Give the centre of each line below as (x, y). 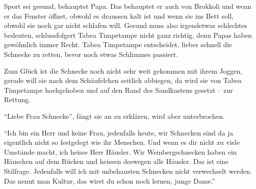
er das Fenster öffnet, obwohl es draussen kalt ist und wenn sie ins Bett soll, (119, 15)
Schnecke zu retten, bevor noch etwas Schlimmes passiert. (91, 54)
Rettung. (17, 99)
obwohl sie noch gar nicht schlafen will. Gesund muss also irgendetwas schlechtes (126, 25)
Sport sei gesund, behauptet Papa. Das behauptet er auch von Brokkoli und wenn (128, 6)
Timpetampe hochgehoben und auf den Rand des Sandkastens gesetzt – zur (119, 90)
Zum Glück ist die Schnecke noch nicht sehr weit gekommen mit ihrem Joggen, (123, 70)
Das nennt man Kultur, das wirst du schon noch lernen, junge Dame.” (110, 180)
